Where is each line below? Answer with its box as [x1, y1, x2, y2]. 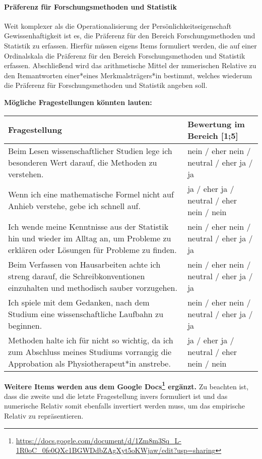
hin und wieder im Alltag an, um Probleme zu [8, 232, 171, 244]
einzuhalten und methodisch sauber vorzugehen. [8, 281, 177, 293]
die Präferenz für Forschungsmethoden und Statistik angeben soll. [4, 80, 208, 90]
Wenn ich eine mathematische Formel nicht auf [8, 188, 174, 200]
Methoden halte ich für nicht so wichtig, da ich [8, 334, 173, 346]
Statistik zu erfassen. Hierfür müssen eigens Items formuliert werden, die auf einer [4, 40, 257, 50]
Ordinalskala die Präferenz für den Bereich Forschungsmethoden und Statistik [4, 50, 245, 61]
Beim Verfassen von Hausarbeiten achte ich [8, 258, 161, 270]
